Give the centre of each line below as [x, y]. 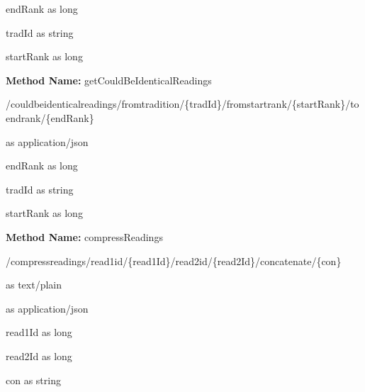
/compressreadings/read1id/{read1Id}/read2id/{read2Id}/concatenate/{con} [174, 261]
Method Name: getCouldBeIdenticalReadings [109, 80]
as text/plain [34, 285]
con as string [33, 380]
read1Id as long [39, 332]
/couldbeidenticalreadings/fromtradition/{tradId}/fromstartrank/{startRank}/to [182, 104]
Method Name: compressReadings [84, 236]
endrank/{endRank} [50, 117]
